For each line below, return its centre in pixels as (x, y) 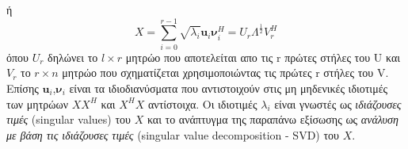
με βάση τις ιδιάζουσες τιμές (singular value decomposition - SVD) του (173, 134)
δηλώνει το (73, 57)
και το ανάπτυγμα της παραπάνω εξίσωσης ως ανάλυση (273, 119)
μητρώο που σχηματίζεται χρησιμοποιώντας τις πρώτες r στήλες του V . (225, 73)
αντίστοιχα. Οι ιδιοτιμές (202, 103)
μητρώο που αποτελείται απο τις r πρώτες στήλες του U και (263, 57)
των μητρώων (38, 103)
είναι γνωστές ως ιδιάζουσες (338, 103)
